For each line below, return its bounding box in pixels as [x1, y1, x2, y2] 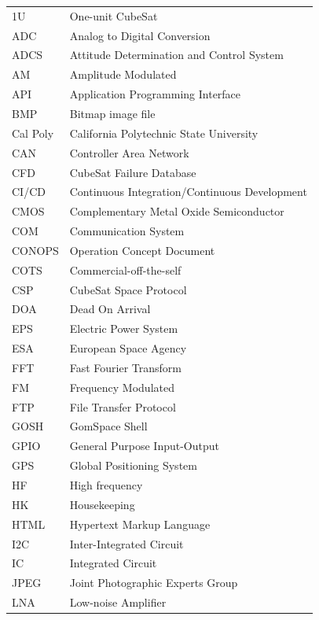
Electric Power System [69, 320, 178, 337]
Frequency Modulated [69, 378, 174, 395]
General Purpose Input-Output [69, 437, 219, 454]
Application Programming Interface [69, 86, 241, 102]
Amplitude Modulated [69, 66, 177, 83]
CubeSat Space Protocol [69, 281, 187, 297]
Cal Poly [12, 124, 54, 141]
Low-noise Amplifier [69, 594, 167, 611]
